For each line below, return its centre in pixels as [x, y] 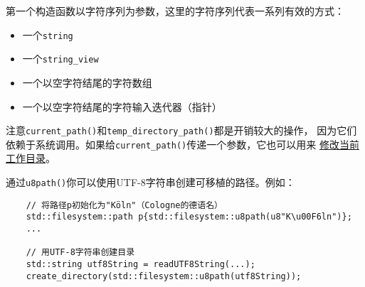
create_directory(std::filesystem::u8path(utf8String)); [164, 276]
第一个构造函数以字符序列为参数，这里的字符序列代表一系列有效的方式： [175, 11]
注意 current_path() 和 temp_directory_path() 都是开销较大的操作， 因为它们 [181, 130]
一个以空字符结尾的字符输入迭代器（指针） [122, 106]
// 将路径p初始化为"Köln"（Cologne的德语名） [124, 205]
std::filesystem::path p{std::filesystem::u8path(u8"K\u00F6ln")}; [189, 217]
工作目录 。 [31, 158]
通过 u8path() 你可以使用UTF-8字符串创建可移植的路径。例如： [150, 182]
